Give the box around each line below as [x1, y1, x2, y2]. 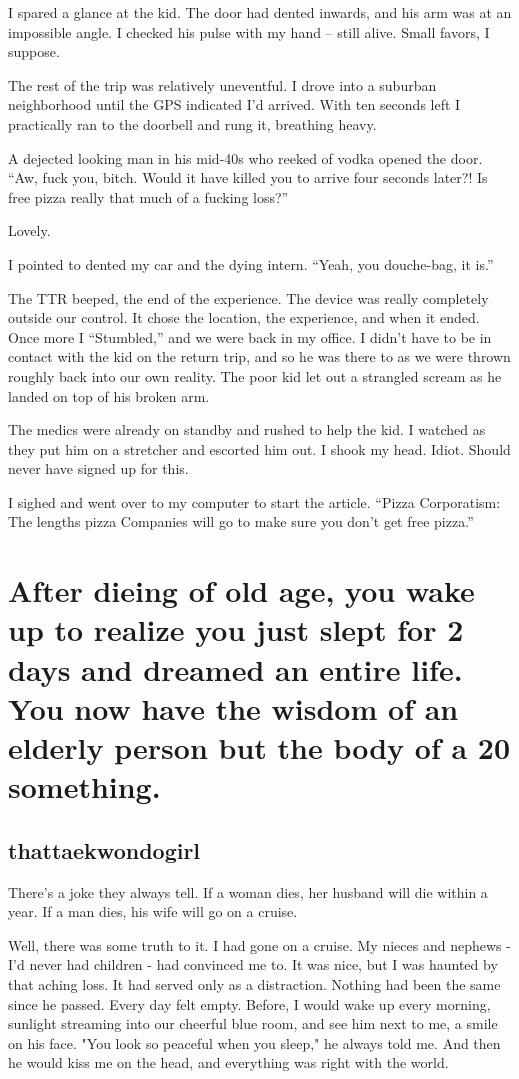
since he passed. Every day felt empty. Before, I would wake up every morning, [8, 993, 491, 1014]
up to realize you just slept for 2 [8, 609, 464, 650]
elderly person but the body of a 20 [8, 727, 511, 767]
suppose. [8, 41, 60, 62]
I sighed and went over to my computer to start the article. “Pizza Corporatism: [8, 491, 501, 512]
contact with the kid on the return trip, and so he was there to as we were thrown [8, 346, 511, 367]
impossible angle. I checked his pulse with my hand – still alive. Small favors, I [8, 21, 490, 42]
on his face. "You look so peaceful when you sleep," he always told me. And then [8, 1032, 501, 1053]
